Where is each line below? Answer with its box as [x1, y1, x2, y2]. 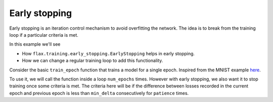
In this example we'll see [9, 41, 61, 47]
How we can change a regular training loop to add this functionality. [22, 58, 163, 64]
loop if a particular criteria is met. [9, 32, 78, 38]
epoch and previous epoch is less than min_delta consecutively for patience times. [9, 90, 189, 96]
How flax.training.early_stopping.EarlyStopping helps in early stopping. [22, 50, 195, 56]
